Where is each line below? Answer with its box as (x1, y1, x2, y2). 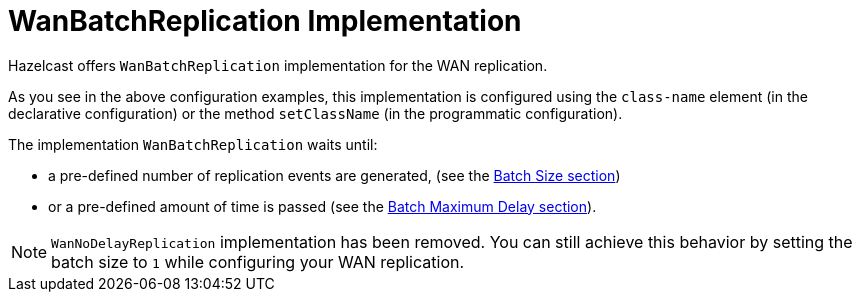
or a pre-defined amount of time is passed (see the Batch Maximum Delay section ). (48, 197, 597, 215)
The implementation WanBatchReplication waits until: (8, 135, 378, 153)
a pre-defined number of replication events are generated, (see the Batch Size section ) (48, 166, 621, 184)
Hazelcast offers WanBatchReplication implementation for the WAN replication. (8, 56, 548, 74)
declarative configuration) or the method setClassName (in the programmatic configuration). (8, 104, 623, 122)
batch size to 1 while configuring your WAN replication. (51, 251, 465, 272)
